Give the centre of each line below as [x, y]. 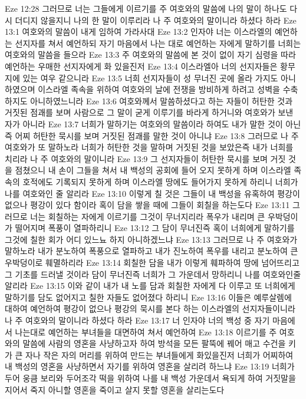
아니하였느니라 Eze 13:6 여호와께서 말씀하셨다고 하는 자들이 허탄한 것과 [162, 100]
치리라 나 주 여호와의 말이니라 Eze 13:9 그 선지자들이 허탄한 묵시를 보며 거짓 [145, 158]
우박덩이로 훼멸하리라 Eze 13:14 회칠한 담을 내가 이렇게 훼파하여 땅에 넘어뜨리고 [152, 263]
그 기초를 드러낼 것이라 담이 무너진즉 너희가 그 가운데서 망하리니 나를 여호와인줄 [153, 274]
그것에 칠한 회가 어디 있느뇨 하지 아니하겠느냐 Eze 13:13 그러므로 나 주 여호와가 [151, 239]
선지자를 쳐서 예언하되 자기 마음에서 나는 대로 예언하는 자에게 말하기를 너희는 [158, 43]
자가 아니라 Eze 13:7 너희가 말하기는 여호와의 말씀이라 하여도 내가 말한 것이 [144, 123]
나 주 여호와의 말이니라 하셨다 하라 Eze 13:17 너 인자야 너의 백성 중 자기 [137, 320]
